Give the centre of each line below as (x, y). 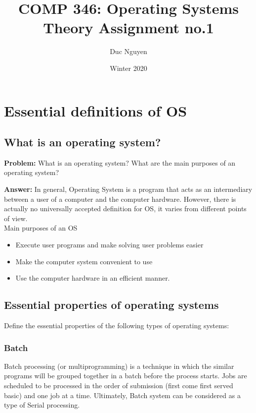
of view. (16, 218)
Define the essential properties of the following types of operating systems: (117, 325)
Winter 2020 (128, 68)
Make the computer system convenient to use (84, 261)
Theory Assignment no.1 (128, 28)
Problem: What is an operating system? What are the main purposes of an (120, 162)
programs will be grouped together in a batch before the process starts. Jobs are (126, 376)
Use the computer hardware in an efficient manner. (93, 278)
